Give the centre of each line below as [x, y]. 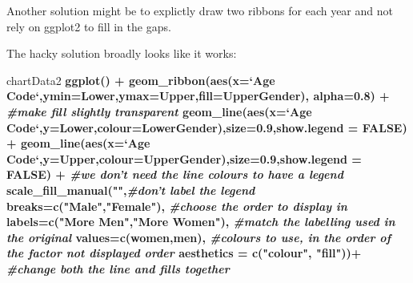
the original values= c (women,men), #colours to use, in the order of [199, 237]
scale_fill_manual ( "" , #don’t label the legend [131, 190]
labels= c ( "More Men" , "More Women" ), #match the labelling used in [201, 222]
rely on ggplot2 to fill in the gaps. [89, 26]
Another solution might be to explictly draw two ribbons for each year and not [200, 10]
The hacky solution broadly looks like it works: [122, 53]
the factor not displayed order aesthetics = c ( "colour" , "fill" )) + [184, 253]
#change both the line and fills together [118, 268]
